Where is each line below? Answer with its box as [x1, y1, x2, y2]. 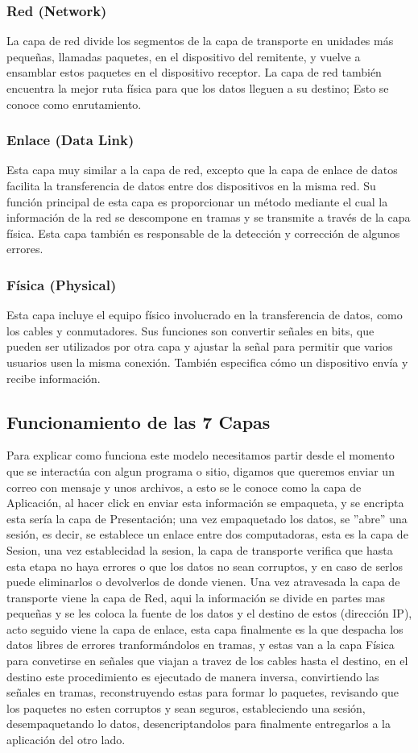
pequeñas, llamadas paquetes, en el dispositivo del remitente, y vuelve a [6, 48, 361, 64]
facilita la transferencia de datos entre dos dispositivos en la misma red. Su [6, 177, 376, 193]
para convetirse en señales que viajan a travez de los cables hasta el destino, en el [6, 652, 408, 669]
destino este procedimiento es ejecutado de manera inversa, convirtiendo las [6, 668, 379, 684]
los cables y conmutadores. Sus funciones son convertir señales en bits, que [6, 322, 375, 339]
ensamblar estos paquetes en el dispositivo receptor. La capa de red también [6, 64, 382, 81]
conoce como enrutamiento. [6, 95, 142, 112]
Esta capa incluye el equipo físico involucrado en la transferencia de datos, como [6, 306, 403, 323]
